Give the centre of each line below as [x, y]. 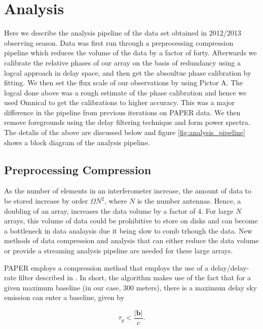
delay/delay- [230, 267]
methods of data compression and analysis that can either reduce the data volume [131, 240]
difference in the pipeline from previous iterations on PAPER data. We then [122, 112]
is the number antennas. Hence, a [189, 201]
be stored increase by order [46, 201]
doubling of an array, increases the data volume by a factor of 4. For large [119, 210]
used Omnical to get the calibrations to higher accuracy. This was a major [120, 102]
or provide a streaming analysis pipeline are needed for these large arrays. [119, 251]
